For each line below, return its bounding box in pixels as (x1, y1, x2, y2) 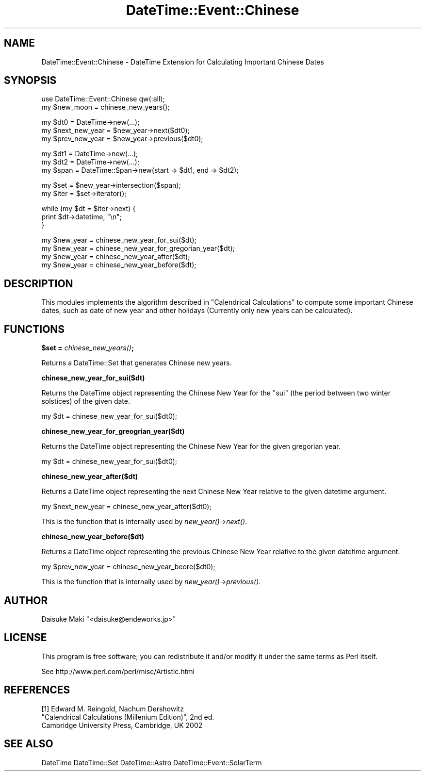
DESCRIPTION (4, 277, 73, 290)
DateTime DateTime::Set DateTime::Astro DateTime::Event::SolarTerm (41, 758, 262, 767)
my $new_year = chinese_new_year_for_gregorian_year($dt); (41, 244, 235, 253)
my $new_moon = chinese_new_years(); (41, 103, 170, 112)
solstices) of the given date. (41, 397, 131, 406)
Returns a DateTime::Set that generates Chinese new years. (41, 359, 232, 367)
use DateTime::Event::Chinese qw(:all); (41, 95, 165, 103)
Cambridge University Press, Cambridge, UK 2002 (41, 721, 203, 729)
